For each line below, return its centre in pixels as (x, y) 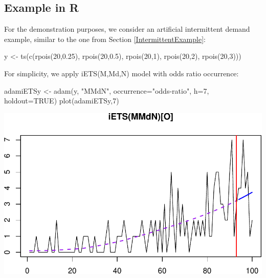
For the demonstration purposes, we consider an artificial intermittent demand (127, 29)
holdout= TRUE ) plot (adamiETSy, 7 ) (62, 101)
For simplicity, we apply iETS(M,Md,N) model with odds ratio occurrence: (121, 73)
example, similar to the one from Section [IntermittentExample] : (105, 39)
